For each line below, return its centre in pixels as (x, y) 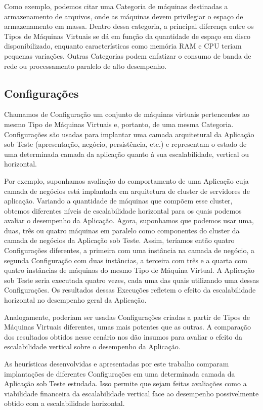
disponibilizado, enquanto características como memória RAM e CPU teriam (123, 46)
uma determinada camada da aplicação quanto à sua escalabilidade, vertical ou (127, 154)
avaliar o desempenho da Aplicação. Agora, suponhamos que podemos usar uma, (129, 220)
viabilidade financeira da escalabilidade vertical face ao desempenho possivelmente (131, 393)
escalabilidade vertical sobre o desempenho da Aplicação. (92, 346)
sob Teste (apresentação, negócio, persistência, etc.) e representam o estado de (125, 144)
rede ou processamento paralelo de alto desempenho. (85, 66)
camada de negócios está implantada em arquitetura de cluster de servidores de (127, 191)
